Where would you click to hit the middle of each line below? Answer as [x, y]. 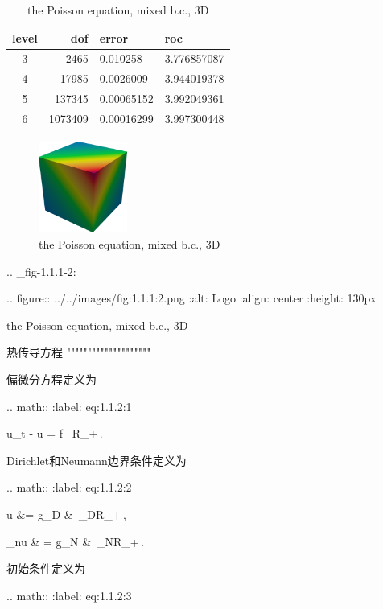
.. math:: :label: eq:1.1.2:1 [69, 406]
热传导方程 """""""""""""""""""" [79, 352]
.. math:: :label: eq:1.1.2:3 [69, 595]
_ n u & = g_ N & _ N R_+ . [75, 541]
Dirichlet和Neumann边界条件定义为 [97, 460]
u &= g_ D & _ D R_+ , [66, 514]
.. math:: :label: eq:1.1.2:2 [69, 487]
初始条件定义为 [46, 568]
